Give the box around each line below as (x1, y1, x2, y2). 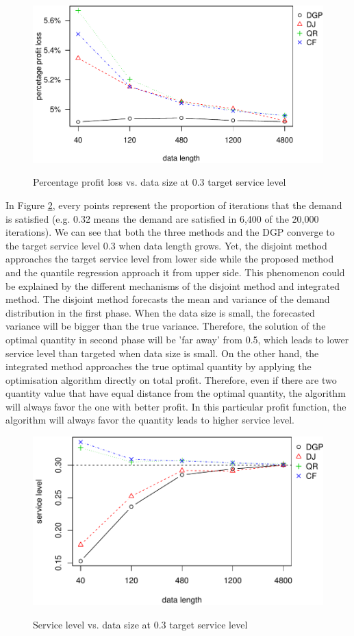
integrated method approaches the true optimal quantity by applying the (5, 359, 312, 374)
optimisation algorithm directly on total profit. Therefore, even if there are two (5, 372, 337, 387)
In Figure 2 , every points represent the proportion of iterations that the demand (5, 197, 342, 212)
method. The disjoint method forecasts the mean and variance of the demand (5, 292, 330, 306)
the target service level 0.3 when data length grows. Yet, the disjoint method (5, 238, 327, 252)
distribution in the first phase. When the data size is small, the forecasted (5, 305, 315, 319)
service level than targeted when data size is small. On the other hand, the (5, 345, 319, 360)
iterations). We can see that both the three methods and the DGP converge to (5, 225, 335, 239)
